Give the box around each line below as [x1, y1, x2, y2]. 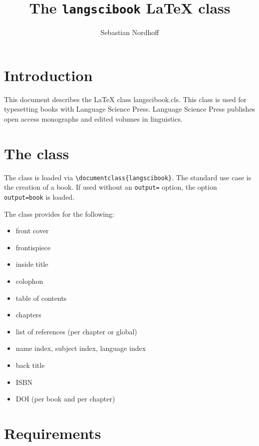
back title [15, 360, 45, 370]
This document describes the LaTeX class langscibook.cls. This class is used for [4, 94, 247, 104]
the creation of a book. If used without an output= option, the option [4, 182, 217, 192]
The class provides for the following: [4, 208, 114, 219]
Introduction [4, 65, 93, 85]
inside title [15, 259, 48, 269]
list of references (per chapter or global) [15, 326, 137, 336]
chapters [15, 309, 41, 320]
